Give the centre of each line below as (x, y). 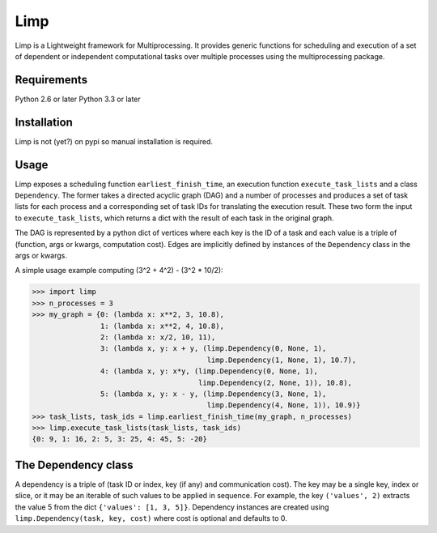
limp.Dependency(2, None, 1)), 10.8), (275, 382)
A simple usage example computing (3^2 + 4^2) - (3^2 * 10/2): (119, 271)
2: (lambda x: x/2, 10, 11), (158, 337)
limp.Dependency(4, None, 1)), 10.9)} (284, 405)
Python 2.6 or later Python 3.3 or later (78, 99)
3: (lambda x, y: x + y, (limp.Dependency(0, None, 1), (213, 349)
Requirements (51, 80)
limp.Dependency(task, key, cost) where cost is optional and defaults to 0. (151, 518)
